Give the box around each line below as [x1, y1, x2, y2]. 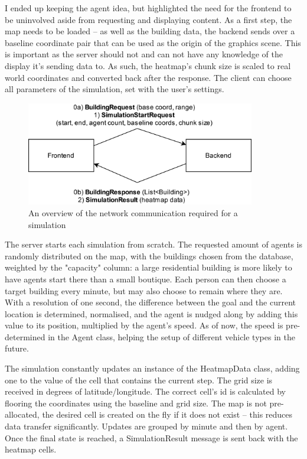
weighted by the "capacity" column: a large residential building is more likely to [5, 261, 292, 274]
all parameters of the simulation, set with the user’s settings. [5, 83, 224, 95]
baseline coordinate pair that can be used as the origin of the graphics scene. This [5, 36, 301, 48]
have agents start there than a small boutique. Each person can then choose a [5, 272, 286, 285]
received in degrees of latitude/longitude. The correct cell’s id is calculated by [5, 385, 286, 398]
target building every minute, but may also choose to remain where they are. [5, 284, 283, 297]
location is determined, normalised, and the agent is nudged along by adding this [5, 307, 298, 320]
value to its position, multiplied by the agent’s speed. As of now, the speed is [5, 319, 283, 331]
